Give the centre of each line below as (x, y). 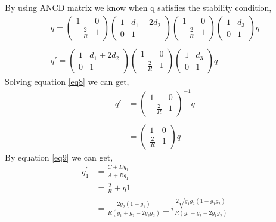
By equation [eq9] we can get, (59, 157)
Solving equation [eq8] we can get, (67, 81)
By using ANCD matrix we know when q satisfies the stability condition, (138, 7)
